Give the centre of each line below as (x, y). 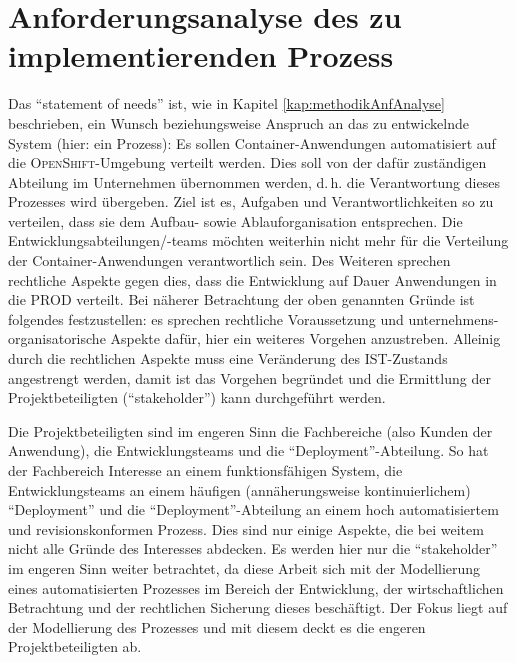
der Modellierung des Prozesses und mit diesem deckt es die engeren (217, 626)
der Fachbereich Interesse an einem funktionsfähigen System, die (205, 470)
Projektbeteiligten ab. (75, 646)
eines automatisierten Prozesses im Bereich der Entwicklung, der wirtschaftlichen (256, 587)
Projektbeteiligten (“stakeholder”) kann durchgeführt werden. (197, 397)
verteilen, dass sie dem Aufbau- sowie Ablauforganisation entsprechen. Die (235, 220)
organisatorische (57, 338)
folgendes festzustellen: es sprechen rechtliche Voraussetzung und (206, 318)
